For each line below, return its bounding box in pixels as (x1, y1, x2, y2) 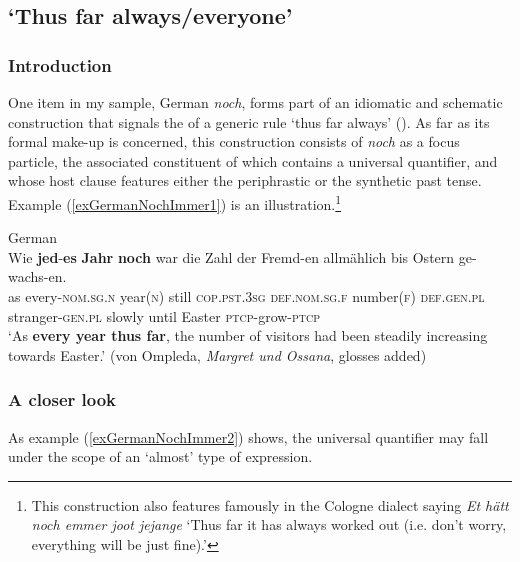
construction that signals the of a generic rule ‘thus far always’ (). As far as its (8, 111, 490, 132)
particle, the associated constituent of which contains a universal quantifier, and (8, 150, 498, 171)
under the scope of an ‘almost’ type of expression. (8, 446, 313, 467)
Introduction (8, 52, 112, 77)
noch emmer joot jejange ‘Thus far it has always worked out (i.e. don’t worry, (31, 514, 507, 535)
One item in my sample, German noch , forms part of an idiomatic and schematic (8, 92, 503, 112)
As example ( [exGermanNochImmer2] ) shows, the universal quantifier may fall (8, 426, 489, 447)
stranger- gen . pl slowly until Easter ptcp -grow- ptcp (8, 305, 321, 326)
